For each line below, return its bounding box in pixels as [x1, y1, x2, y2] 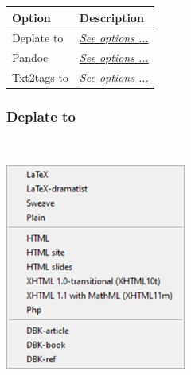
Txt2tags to [12, 69, 68, 86]
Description [79, 9, 144, 25]
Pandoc [12, 49, 49, 66]
